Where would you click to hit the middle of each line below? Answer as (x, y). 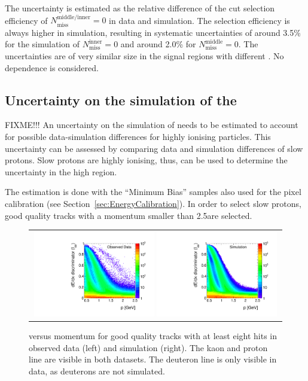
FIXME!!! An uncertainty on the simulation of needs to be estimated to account (152, 125)
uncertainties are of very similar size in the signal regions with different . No (144, 56)
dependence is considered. (52, 67)
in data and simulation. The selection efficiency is (199, 20)
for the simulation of (42, 44)
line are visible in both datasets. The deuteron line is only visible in (153, 359)
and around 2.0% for (158, 44)
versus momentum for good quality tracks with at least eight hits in (153, 335)
